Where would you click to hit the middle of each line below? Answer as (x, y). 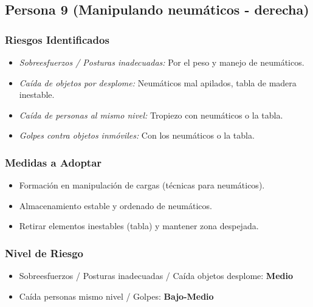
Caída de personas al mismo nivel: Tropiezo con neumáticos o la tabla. (151, 115)
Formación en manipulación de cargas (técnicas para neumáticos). (142, 185)
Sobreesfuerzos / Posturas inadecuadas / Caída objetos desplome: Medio (156, 276)
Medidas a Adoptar (53, 162)
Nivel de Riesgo (44, 253)
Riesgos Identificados (57, 39)
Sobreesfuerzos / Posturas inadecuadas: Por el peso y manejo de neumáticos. (162, 62)
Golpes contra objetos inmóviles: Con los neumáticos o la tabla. (137, 135)
